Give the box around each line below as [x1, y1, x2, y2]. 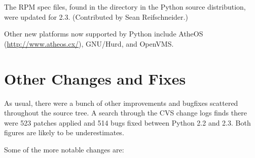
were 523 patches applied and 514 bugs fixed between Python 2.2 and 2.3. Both [4, 117, 251, 128]
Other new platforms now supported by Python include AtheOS [4, 28, 203, 39]
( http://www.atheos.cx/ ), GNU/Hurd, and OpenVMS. [4, 38, 174, 49]
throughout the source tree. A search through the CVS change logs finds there [4, 107, 247, 118]
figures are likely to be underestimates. [4, 127, 124, 138]
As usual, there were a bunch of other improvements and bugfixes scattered [4, 97, 238, 108]
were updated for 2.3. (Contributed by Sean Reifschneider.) [4, 11, 188, 22]
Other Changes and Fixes [4, 68, 186, 89]
